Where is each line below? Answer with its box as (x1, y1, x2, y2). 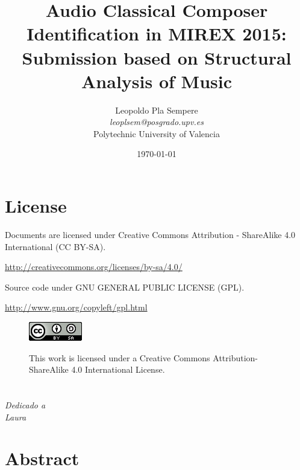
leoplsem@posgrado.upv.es (110, 115, 204, 128)
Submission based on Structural (22, 45, 292, 69)
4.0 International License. (71, 363, 165, 376)
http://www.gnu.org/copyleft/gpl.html (5, 301, 148, 314)
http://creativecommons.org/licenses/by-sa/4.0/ (5, 260, 183, 273)
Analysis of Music (81, 68, 232, 93)
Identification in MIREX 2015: (27, 21, 287, 46)
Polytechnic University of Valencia (93, 127, 220, 140)
